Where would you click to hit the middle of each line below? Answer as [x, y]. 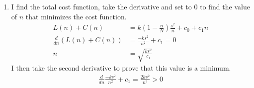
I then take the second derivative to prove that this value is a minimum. [121, 68]
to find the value [225, 6]
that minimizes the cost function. [76, 16]
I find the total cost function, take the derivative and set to [101, 6]
